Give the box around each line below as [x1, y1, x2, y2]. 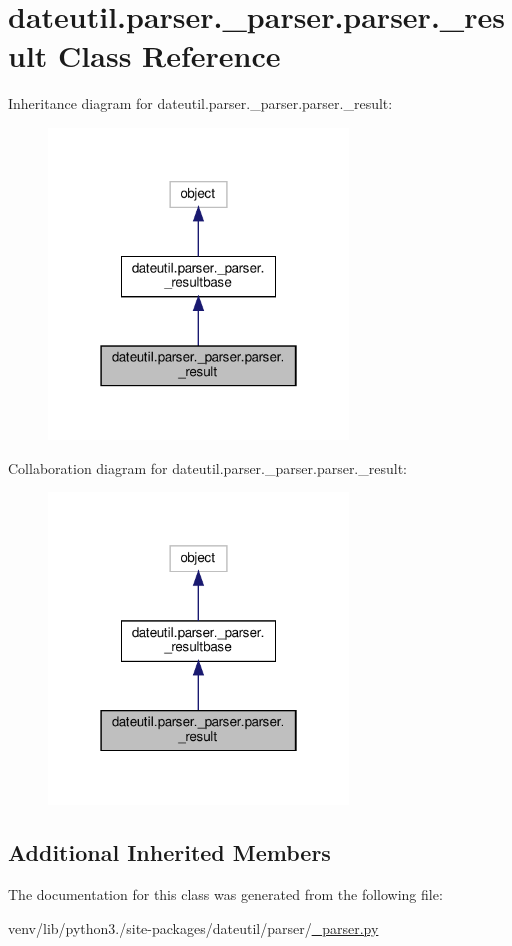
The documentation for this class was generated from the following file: [8, 884, 443, 905]
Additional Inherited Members [8, 837, 331, 868]
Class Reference [58, 35, 281, 76]
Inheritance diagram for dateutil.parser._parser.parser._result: [8, 93, 393, 114]
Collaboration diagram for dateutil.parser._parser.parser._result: [8, 457, 407, 478]
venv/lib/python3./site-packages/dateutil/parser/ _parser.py [8, 917, 379, 938]
